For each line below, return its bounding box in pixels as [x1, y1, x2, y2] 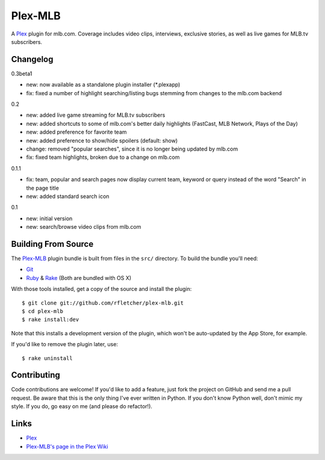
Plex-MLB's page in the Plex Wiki [26, 443, 108, 450]
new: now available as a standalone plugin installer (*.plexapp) [26, 81, 181, 89]
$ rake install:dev [22, 316, 79, 323]
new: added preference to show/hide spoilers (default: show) [26, 137, 178, 144]
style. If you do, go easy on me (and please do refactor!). [11, 403, 153, 410]
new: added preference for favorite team [26, 128, 127, 135]
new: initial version [26, 214, 73, 222]
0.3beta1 [11, 70, 32, 77]
